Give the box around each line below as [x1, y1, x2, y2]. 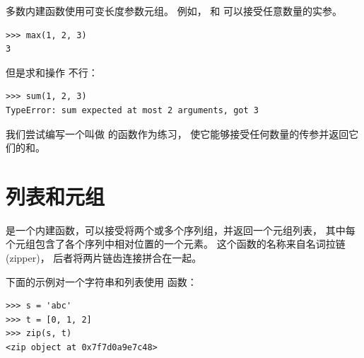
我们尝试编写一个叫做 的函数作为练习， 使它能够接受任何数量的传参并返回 [6, 126, 349, 141]
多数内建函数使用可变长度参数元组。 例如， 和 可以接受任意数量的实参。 [6, 4, 342, 18]
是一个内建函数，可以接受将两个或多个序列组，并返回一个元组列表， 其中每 [6, 222, 356, 237]
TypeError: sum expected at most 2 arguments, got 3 [6, 105, 259, 115]
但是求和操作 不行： [6, 64, 98, 79]
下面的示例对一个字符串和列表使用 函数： [6, 274, 197, 289]
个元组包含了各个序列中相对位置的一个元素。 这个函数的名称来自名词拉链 [6, 236, 346, 251]
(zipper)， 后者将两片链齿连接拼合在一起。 [6, 250, 202, 265]
